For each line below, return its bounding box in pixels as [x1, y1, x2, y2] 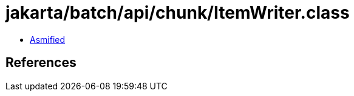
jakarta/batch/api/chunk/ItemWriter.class [5, 2, 350, 23]
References [5, 55, 77, 71]
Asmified [30, 34, 66, 45]
